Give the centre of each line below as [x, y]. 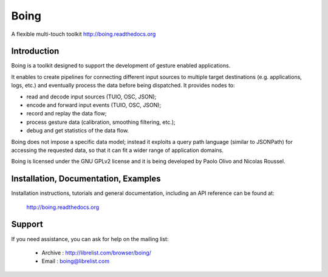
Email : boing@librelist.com [75, 261]
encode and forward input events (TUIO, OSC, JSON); [94, 105]
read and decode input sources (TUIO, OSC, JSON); [91, 97]
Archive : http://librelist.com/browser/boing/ [97, 253]
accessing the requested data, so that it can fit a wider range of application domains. [118, 150]
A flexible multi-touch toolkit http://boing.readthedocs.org [84, 34]
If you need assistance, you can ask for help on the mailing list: [90, 239]
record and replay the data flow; [67, 114]
